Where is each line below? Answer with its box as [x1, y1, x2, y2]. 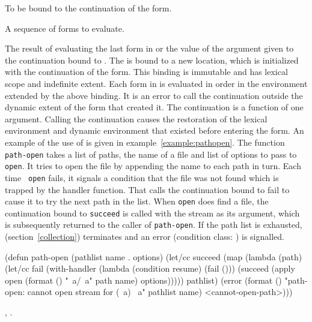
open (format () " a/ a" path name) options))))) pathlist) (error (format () [5, 273, 282, 286]
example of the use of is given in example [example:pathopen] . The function [5, 136, 285, 148]
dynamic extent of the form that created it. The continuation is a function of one [5, 101, 304, 113]
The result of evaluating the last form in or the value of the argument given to [5, 42, 294, 55]
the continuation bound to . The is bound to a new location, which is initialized [5, 53, 299, 66]
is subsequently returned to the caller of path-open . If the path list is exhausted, [5, 218, 302, 231]
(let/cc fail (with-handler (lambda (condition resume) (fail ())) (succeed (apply [5, 262, 295, 275]
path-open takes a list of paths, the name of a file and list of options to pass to [5, 148, 297, 160]
